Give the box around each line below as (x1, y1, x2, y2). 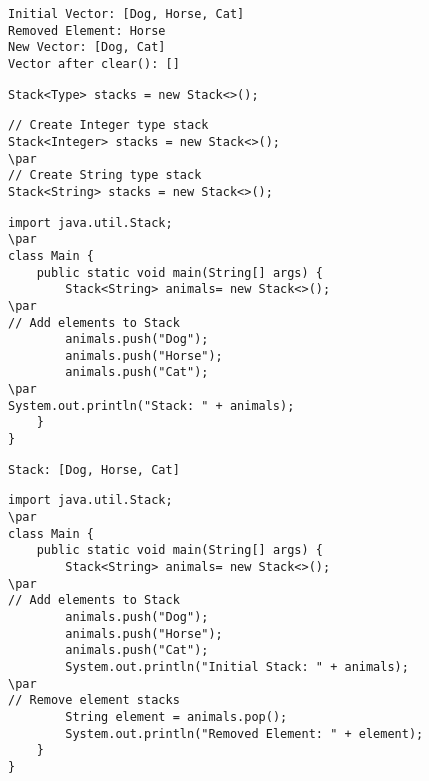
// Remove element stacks (8, 693, 180, 708)
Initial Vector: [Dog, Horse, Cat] (8, 7, 245, 21)
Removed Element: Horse (8, 23, 166, 38)
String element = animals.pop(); (65, 709, 288, 724)
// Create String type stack (8, 168, 202, 183)
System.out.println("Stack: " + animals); (8, 398, 295, 413)
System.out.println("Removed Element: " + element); (65, 726, 424, 741)
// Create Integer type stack (8, 118, 209, 133)
